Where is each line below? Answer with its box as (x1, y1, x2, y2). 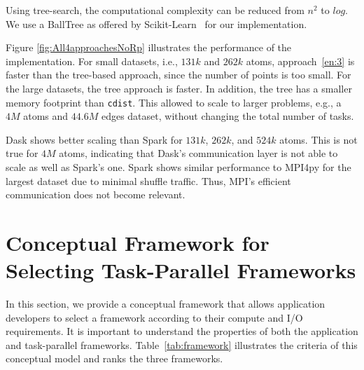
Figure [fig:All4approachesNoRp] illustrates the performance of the (6, 40, 292, 55)
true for (6, 146, 38, 160)
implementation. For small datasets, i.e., (6, 53, 178, 68)
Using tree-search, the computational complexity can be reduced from (6, 3, 304, 17)
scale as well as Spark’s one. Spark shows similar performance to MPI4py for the (6, 160, 351, 174)
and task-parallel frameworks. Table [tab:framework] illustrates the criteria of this (6, 337, 358, 352)
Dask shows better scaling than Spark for (6, 132, 183, 146)
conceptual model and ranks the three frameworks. (6, 351, 223, 366)
